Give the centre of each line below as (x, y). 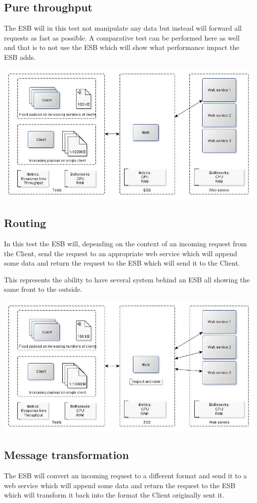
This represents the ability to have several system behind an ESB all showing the (127, 279)
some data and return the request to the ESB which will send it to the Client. (122, 263)
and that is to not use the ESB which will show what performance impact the (122, 47)
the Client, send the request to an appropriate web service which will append (121, 253)
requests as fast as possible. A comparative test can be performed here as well (122, 37)
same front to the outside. (43, 289)
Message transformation (66, 455)
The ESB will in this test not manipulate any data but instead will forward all (123, 28)
